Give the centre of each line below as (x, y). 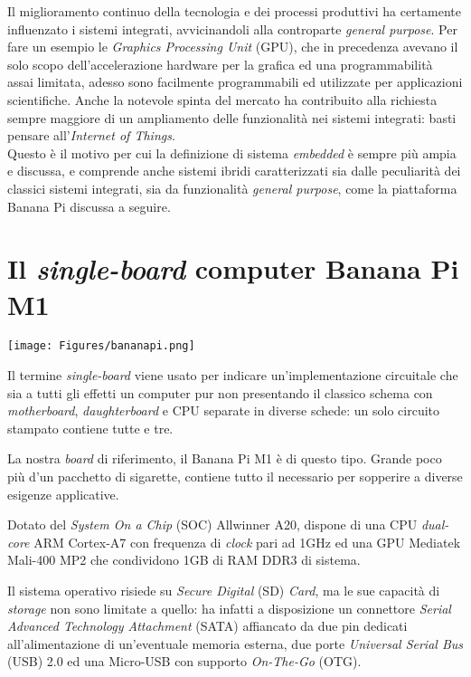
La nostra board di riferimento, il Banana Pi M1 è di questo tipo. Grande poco (225, 458)
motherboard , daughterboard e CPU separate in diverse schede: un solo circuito (224, 410)
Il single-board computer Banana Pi (233, 269)
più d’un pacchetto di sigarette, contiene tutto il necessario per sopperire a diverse (235, 477)
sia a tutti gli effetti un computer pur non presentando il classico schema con (220, 392)
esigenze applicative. (63, 494)
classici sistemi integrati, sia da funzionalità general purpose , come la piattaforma (232, 188)
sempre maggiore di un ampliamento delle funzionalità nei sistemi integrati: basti (232, 117)
